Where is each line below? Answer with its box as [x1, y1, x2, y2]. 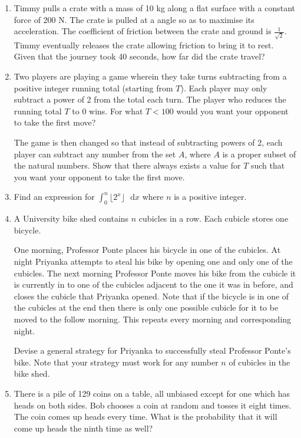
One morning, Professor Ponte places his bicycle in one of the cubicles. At [14, 243, 281, 256]
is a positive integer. [174, 190, 247, 203]
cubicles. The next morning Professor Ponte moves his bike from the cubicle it [14, 266, 296, 279]
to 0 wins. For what [72, 104, 143, 117]
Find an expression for [14, 190, 95, 203]
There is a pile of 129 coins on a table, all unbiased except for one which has [14, 387, 290, 399]
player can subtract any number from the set [14, 147, 176, 160]
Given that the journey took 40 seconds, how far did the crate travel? [14, 50, 265, 62]
